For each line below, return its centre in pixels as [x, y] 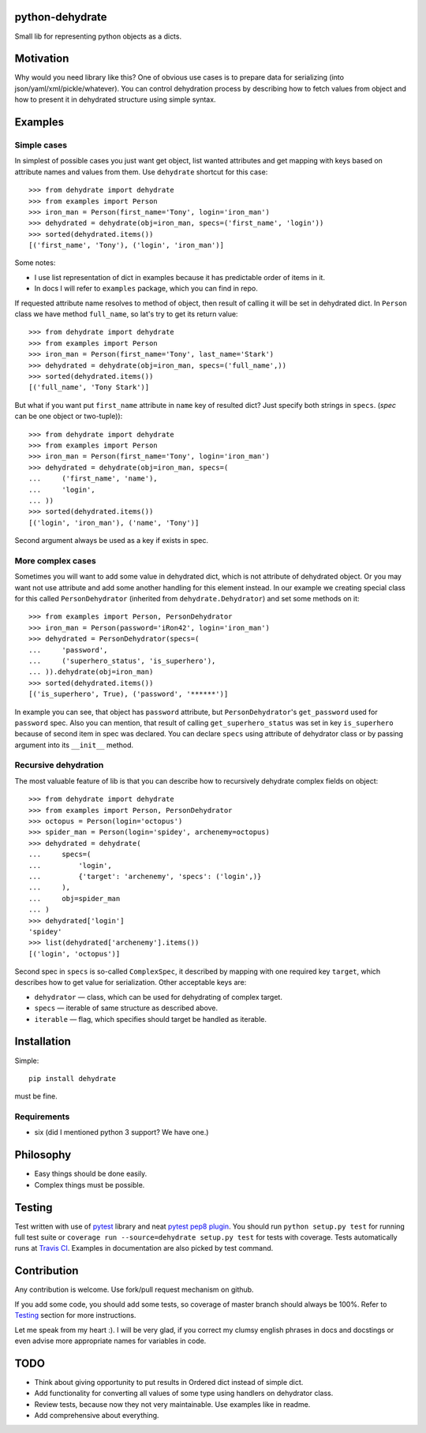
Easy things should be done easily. [91, 1174]
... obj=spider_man [75, 898]
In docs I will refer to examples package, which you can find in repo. [146, 289]
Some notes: [35, 263]
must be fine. [36, 1096]
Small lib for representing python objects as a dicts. [98, 36]
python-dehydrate [61, 17]
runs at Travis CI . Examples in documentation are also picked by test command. [144, 1248]
